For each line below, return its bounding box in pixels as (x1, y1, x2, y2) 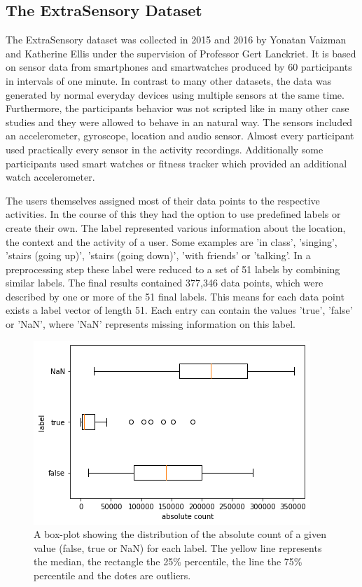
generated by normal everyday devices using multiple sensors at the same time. (6, 87, 344, 102)
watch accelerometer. (6, 170, 95, 184)
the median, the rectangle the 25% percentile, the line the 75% (34, 554, 302, 569)
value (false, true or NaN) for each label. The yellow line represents (34, 540, 322, 555)
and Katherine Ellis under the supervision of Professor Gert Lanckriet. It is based (6, 46, 356, 60)
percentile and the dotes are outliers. (34, 568, 191, 583)
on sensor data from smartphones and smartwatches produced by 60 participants (6, 60, 352, 74)
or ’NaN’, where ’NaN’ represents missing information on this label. (6, 317, 295, 331)
